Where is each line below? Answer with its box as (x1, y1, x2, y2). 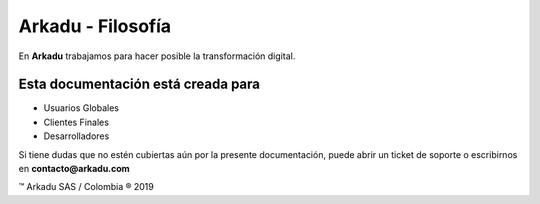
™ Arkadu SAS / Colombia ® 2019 (18, 181, 154, 193)
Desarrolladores (43, 130, 110, 142)
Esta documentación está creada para (18, 76, 260, 93)
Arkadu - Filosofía (18, 15, 172, 37)
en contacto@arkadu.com (18, 163, 130, 175)
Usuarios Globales (43, 102, 120, 114)
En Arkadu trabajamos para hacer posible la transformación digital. (18, 50, 296, 62)
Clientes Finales (43, 116, 110, 128)
